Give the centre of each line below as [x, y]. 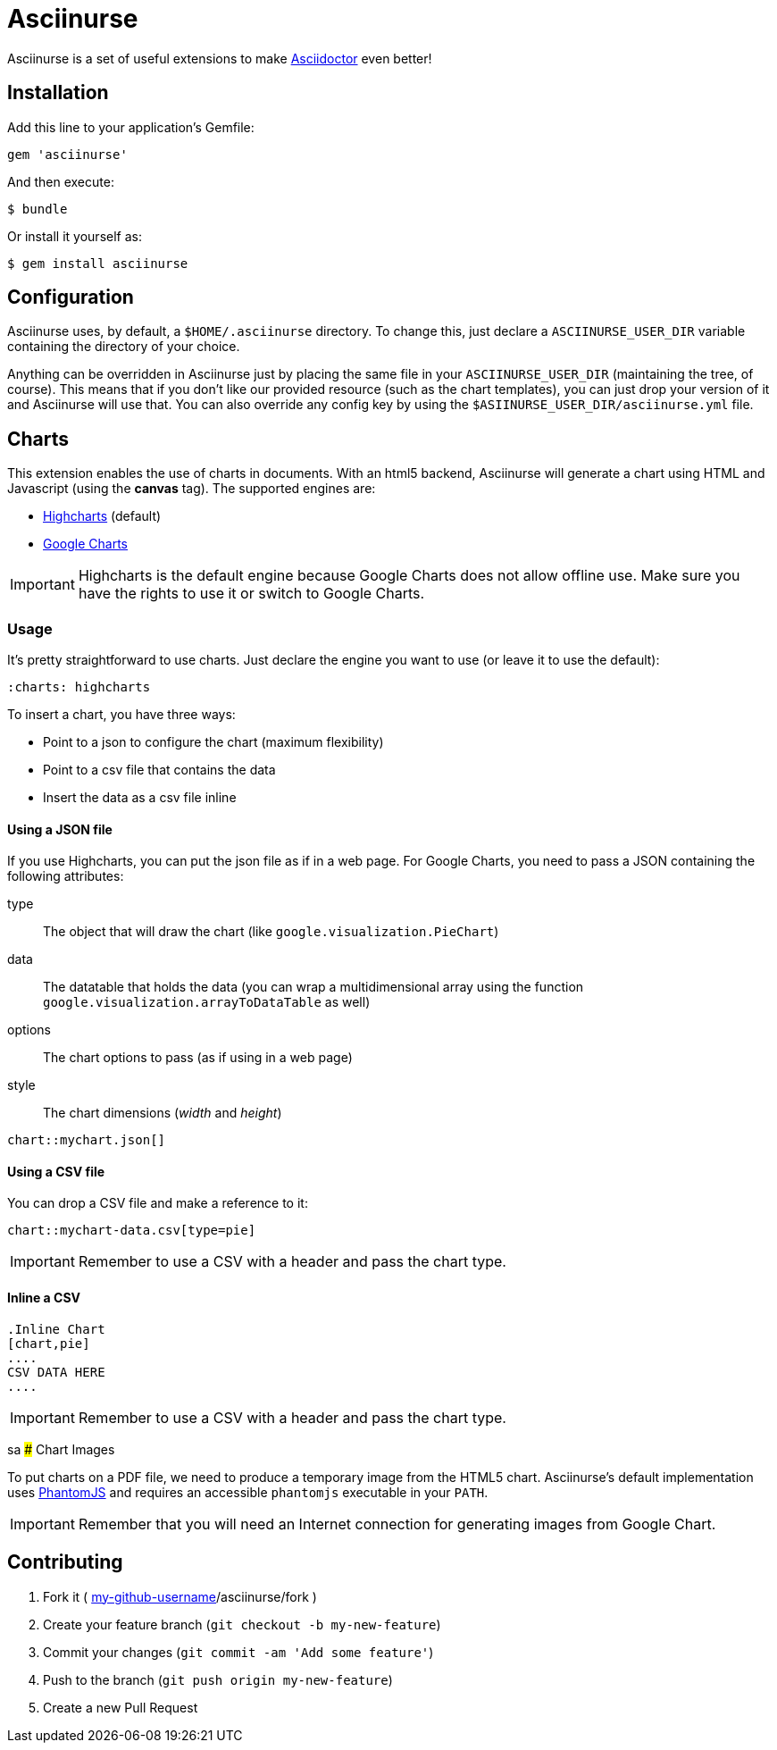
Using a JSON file [60, 829]
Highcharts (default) [102, 516]
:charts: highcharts [79, 687]
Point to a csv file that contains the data [159, 770]
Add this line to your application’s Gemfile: [131, 127]
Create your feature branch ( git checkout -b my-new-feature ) [242, 1624]
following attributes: [66, 876]
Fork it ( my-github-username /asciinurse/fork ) [180, 1596]
